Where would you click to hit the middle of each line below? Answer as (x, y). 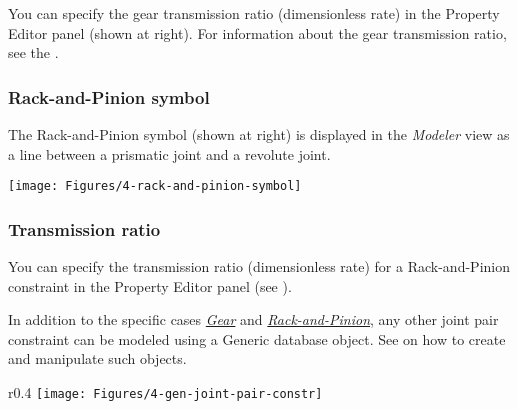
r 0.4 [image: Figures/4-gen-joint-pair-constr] (165, 392)
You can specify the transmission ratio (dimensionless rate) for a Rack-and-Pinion (259, 266)
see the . (33, 52)
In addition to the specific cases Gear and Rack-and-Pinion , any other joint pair (253, 319)
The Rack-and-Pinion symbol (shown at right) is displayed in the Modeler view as (259, 134)
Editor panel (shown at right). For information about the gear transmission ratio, (257, 32)
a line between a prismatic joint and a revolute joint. (169, 153)
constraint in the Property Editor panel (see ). (150, 285)
